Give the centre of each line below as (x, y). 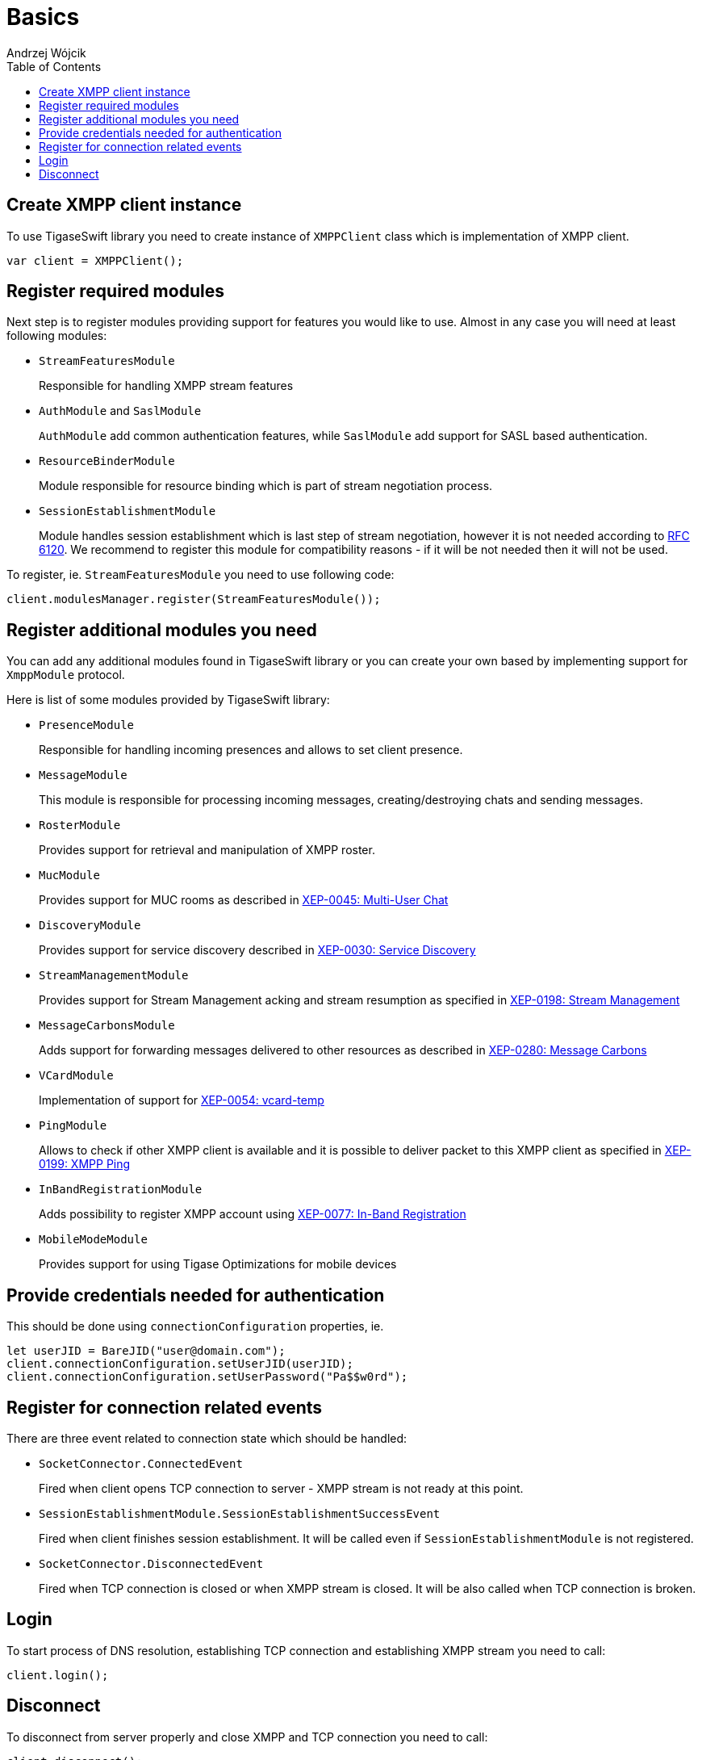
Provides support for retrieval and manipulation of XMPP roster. (207, 850)
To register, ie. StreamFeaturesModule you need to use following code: (201, 575)
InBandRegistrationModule (121, 1190)
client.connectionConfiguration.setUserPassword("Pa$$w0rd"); (207, 1377)
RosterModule (80, 826)
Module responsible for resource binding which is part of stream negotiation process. (266, 486)
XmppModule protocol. (66, 675)
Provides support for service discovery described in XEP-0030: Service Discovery (257, 950)
